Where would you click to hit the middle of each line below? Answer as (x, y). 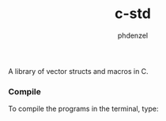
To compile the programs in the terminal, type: (83, 109)
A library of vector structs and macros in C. (78, 71)
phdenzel (133, 35)
